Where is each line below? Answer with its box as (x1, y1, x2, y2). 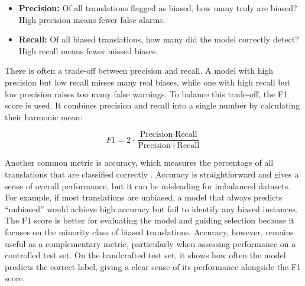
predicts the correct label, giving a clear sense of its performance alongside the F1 (5, 260, 301, 272)
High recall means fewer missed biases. (18, 44, 158, 57)
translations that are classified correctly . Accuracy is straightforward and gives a (5, 168, 299, 180)
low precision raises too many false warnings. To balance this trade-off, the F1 (5, 87, 287, 100)
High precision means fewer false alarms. (18, 13, 166, 25)
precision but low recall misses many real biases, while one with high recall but (5, 75, 291, 88)
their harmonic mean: (5, 110, 83, 123)
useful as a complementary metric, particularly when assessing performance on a (5, 237, 296, 249)
